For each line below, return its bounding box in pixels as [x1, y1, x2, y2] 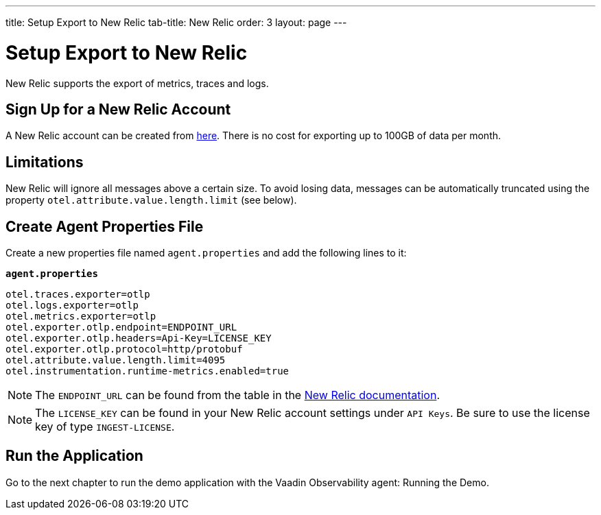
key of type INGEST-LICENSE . [35, 420, 175, 434]
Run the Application [5, 447, 143, 465]
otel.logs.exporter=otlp [5, 300, 139, 311]
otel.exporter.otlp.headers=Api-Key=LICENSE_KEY [5, 333, 272, 344]
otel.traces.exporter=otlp [5, 289, 150, 300]
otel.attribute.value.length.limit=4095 [5, 355, 226, 366]
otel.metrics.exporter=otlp [5, 311, 156, 322]
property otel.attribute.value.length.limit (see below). [5, 194, 297, 206]
